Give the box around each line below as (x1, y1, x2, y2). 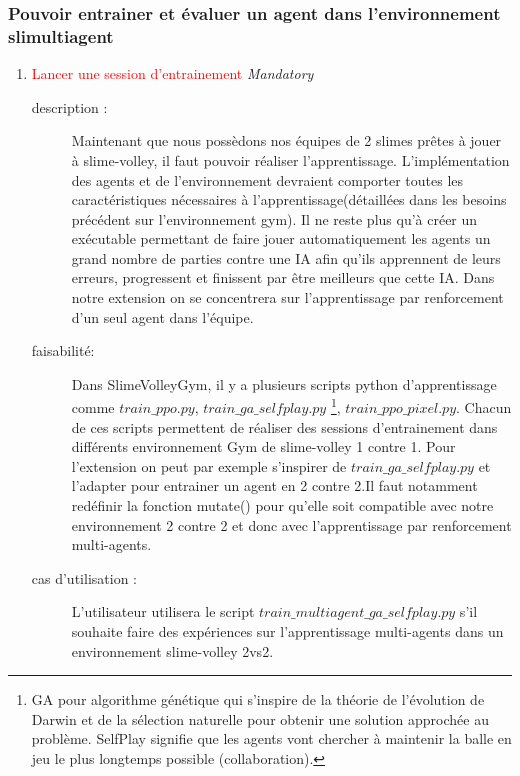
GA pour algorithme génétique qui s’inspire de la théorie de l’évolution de (31, 689, 485, 710)
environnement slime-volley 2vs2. (71, 640, 274, 661)
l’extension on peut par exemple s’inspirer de (71, 455, 347, 476)
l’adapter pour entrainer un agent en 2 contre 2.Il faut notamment (71, 475, 478, 496)
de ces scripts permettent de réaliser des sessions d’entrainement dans (71, 416, 498, 437)
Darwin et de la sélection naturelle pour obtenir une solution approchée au (31, 708, 489, 729)
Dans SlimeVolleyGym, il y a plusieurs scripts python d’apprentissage (71, 373, 497, 394)
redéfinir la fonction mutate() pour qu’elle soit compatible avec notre (71, 495, 494, 516)
